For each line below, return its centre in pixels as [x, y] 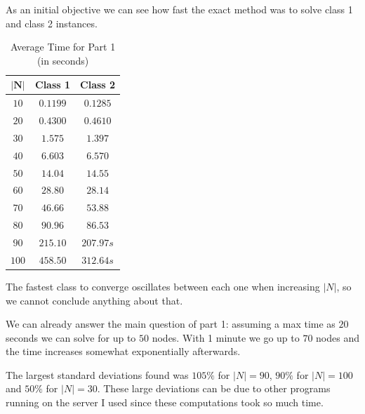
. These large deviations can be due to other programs [214, 388]
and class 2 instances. [52, 23]
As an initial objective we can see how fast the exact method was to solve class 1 [179, 9]
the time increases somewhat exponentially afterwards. [123, 351]
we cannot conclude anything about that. [94, 300]
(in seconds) [63, 60]
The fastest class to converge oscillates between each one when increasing [163, 286]
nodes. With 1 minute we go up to [226, 337]
